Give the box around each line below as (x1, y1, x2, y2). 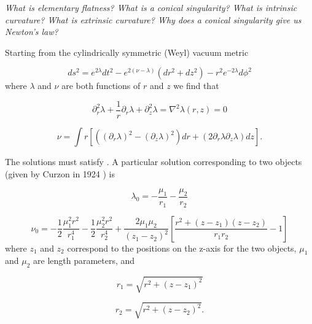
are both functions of (61, 79, 141, 92)
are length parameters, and (33, 254, 135, 267)
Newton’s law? (5, 25, 58, 38)
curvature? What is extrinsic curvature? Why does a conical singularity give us (5, 13, 302, 26)
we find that (173, 79, 219, 92)
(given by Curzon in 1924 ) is (5, 167, 115, 180)
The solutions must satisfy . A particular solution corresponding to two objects (5, 155, 302, 168)
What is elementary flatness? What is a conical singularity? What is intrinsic (5, 1, 297, 13)
